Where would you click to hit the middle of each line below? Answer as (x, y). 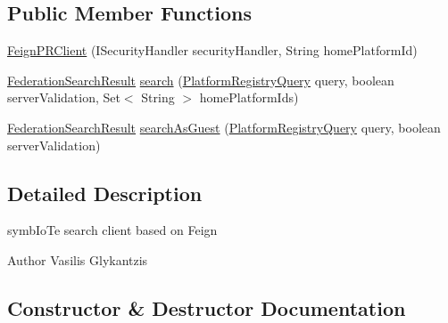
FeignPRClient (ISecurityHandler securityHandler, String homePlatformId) (212, 50)
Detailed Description (105, 193)
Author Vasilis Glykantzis (78, 259)
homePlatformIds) (249, 97)
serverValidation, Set (64, 97)
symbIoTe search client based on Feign (112, 230)
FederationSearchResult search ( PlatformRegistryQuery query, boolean (201, 80)
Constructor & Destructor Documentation (207, 307)
